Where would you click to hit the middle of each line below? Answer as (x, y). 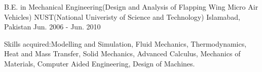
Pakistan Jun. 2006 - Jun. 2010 (52, 27)
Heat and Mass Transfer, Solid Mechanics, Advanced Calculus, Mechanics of (122, 53)
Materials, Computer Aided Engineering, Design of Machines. (100, 63)
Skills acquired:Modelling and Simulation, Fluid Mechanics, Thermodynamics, (125, 43)
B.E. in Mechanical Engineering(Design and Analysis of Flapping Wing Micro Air (131, 7)
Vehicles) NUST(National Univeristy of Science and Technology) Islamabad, (122, 16)
